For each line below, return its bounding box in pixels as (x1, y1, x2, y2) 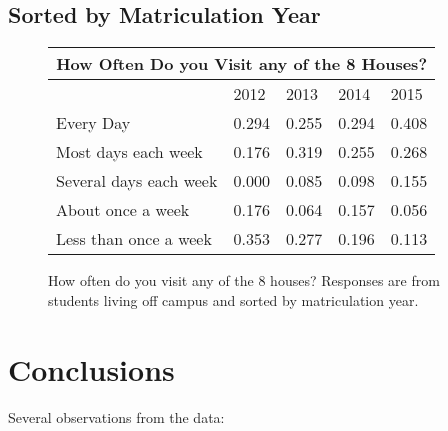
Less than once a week (56, 227, 212, 251)
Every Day (56, 111, 131, 135)
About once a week (56, 198, 190, 222)
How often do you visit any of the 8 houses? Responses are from (48, 270, 440, 291)
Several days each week (56, 169, 218, 193)
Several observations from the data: (8, 406, 225, 427)
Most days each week (56, 140, 203, 164)
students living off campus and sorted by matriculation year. (48, 289, 419, 310)
